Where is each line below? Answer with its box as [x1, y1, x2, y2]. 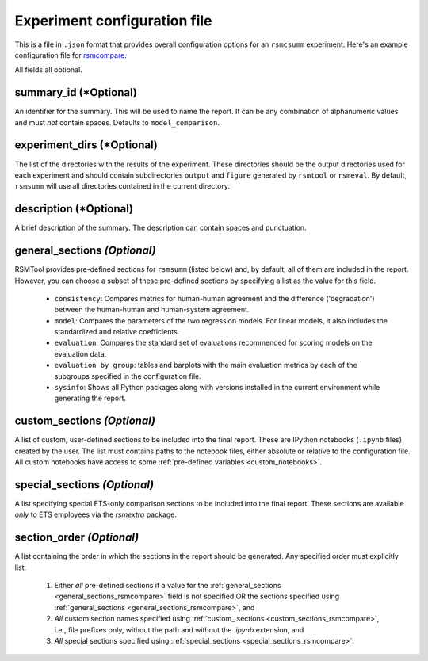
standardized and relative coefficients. [54, 327, 180, 337]
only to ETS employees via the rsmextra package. [14, 510, 178, 519]
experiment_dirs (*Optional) [14, 139, 158, 152]
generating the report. [54, 393, 127, 403]
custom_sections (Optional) [14, 415, 156, 428]
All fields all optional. [14, 65, 82, 75]
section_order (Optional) [14, 531, 139, 544]
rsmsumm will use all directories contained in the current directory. [14, 181, 230, 191]
